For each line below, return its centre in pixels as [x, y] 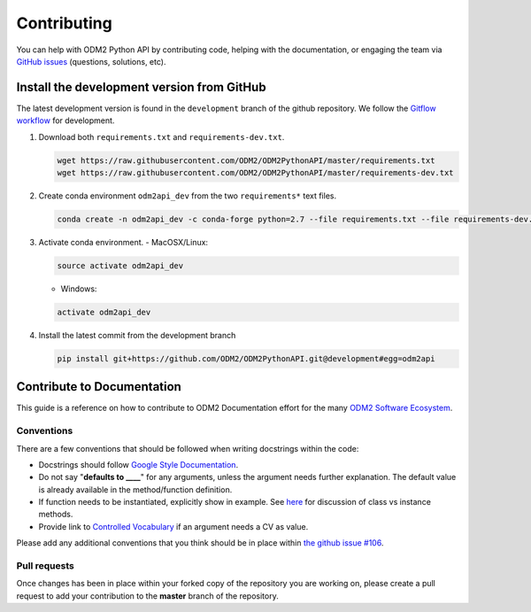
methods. [56, 515]
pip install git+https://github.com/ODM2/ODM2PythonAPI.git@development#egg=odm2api [246, 358]
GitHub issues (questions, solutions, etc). [91, 61]
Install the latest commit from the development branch [137, 335]
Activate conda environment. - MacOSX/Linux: [123, 242]
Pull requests [45, 566]
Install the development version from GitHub [141, 87]
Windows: [79, 289]
